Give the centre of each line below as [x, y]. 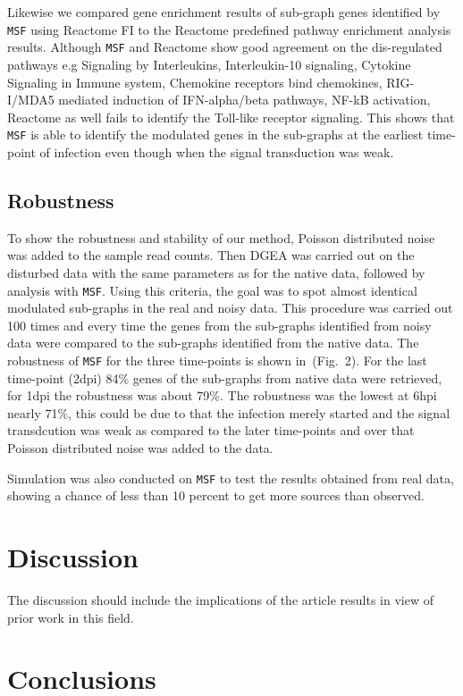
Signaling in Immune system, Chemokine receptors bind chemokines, [195, 82]
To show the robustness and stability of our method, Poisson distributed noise [221, 237]
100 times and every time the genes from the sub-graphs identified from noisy [219, 325]
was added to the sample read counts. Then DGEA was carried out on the [211, 255]
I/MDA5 [31, 100]
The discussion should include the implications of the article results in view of [221, 599]
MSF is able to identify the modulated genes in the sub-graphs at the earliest [215, 134]
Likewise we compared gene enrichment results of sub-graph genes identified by [224, 12]
